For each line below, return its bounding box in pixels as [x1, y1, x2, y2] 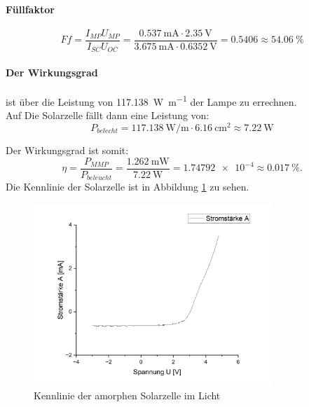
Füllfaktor [6, 1, 55, 16]
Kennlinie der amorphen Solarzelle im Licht [34, 387, 221, 402]
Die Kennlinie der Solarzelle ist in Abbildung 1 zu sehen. [6, 179, 249, 194]
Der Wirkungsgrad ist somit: [6, 143, 129, 158]
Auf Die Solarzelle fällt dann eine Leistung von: [6, 108, 210, 123]
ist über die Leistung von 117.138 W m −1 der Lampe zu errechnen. [6, 92, 297, 109]
